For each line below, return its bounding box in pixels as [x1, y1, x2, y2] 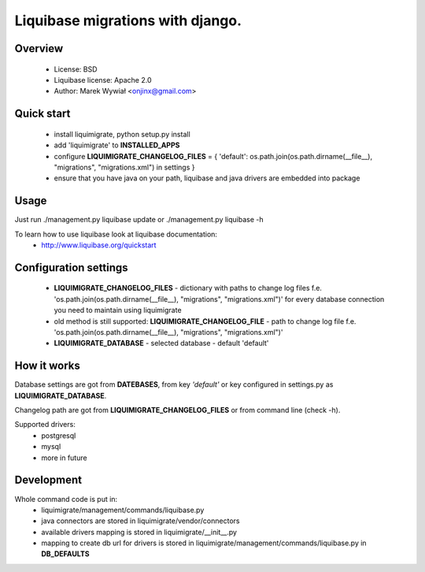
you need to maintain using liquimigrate [54, 306, 182, 315]
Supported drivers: [14, 420, 76, 429]
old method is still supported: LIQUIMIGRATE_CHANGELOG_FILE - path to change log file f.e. [54, 316, 357, 326]
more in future [41, 453, 87, 462]
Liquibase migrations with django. [14, 12, 242, 29]
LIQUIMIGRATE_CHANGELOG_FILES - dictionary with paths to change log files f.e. [54, 284, 323, 293]
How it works [14, 359, 80, 373]
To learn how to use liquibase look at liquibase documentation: [14, 229, 218, 239]
